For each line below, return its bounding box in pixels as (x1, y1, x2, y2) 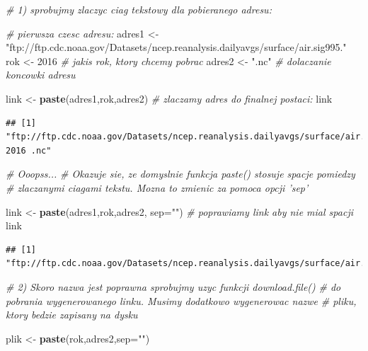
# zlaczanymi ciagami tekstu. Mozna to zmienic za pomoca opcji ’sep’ (6, 180, 309, 195)
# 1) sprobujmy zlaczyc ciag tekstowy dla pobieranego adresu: (6, 2, 272, 16)
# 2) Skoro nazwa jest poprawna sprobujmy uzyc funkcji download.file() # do (6, 279, 341, 294)
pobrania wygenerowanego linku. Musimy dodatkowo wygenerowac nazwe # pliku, (6, 293, 357, 308)
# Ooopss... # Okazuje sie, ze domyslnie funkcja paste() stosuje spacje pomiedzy (6, 166, 355, 181)
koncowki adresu (6, 67, 76, 82)
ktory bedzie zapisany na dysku (6, 307, 138, 322)
